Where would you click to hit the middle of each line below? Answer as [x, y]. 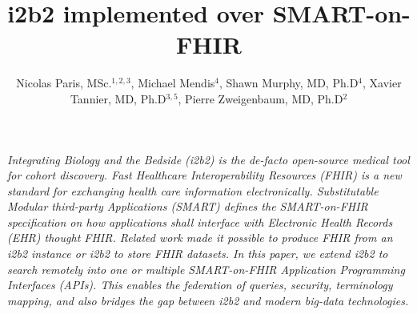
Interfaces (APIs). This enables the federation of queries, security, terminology [200, 285]
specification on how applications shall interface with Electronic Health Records [200, 221]
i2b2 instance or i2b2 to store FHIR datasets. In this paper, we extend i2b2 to [198, 254]
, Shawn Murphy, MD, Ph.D [289, 83]
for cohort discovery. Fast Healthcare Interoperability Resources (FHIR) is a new [204, 175]
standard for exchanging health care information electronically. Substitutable [193, 190]
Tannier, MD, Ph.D [118, 98]
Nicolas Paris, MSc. [64, 83]
